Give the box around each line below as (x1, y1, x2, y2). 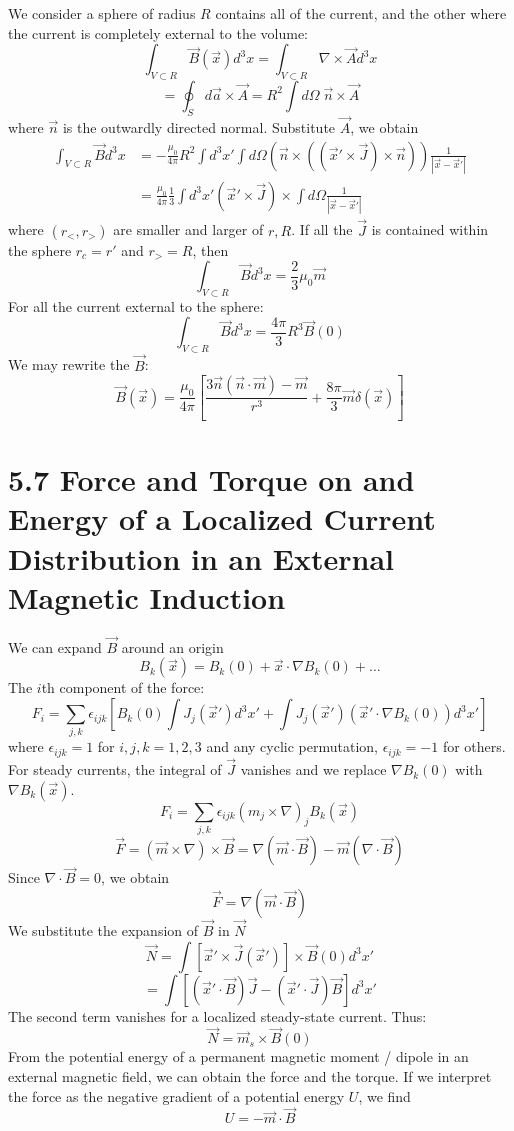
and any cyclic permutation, (206, 736, 378, 757)
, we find (358, 1085, 411, 1106)
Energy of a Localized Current (8, 498, 436, 539)
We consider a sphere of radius (8, 3, 196, 23)
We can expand (8, 636, 102, 657)
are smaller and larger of (113, 219, 264, 240)
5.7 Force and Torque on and (8, 459, 415, 500)
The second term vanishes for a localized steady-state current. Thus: (8, 1005, 427, 1026)
